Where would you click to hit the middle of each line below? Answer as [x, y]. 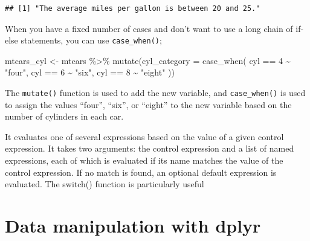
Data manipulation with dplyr [133, 226]
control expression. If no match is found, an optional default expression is [141, 172]
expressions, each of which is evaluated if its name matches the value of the [144, 160]
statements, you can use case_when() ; [91, 40]
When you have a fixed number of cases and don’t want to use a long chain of [149, 28]
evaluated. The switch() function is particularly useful [105, 184]
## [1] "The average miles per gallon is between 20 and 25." [133, 8]
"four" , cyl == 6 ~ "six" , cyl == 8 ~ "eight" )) [90, 72]
